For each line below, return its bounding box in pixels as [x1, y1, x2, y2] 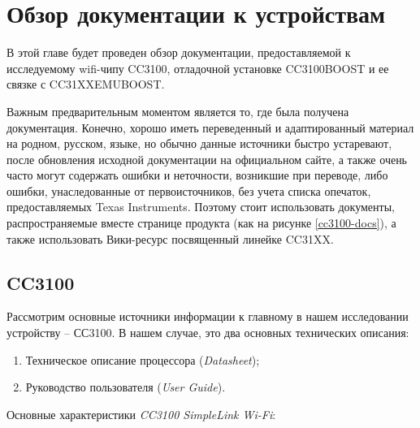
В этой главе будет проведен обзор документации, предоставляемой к [6, 44, 351, 61]
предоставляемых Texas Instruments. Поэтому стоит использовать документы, [6, 198, 395, 215]
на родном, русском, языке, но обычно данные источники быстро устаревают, [6, 135, 392, 152]
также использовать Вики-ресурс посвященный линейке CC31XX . [6, 230, 334, 247]
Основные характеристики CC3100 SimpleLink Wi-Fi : [6, 405, 276, 422]
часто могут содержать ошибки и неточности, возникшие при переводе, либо [6, 166, 388, 184]
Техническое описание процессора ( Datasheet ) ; [25, 351, 260, 368]
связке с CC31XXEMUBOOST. [6, 76, 165, 93]
